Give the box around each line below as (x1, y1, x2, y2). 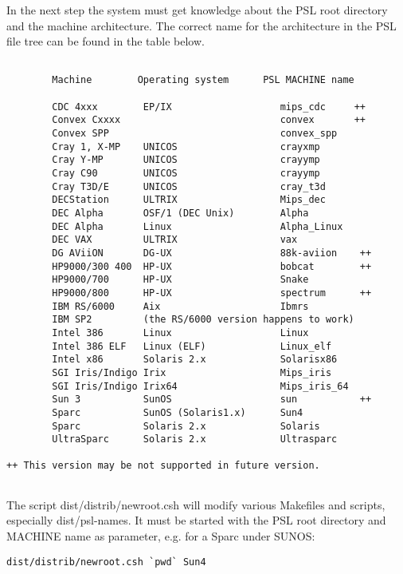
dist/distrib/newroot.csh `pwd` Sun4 (6, 556, 206, 568)
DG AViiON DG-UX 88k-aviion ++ (52, 247, 372, 259)
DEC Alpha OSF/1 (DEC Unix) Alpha (52, 208, 309, 219)
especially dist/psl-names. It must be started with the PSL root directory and (6, 512, 386, 528)
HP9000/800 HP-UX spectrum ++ (52, 287, 372, 299)
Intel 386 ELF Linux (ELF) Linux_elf (52, 340, 332, 352)
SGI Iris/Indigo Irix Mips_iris (52, 366, 332, 378)
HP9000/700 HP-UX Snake (52, 274, 309, 286)
